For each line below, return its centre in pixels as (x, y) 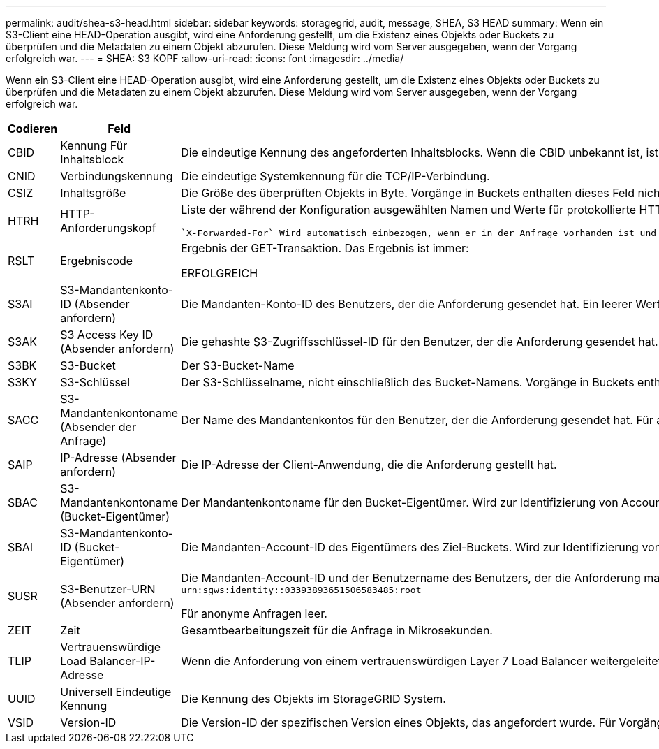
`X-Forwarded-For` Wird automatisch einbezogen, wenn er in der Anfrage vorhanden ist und (419, 233)
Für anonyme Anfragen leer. (254, 613)
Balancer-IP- (123, 661)
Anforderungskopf (108, 227)
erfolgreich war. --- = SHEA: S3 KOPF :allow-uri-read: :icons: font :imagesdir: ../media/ (205, 58)
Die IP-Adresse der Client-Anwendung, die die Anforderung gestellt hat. (369, 465)
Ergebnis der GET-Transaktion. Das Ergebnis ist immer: (325, 248)
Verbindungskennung (117, 176)
